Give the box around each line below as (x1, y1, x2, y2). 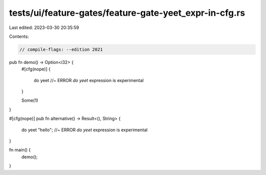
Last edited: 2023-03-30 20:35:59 (9, 25, 79, 30)
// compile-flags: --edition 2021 (19, 47, 103, 52)
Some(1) (21, 97, 38, 103)
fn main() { (9, 147, 31, 153)
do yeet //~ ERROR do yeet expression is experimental (33, 77, 144, 83)
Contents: (9, 33, 29, 39)
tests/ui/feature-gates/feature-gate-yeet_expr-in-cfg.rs (9, 7, 245, 18)
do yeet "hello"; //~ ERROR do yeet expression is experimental (21, 127, 148, 133)
